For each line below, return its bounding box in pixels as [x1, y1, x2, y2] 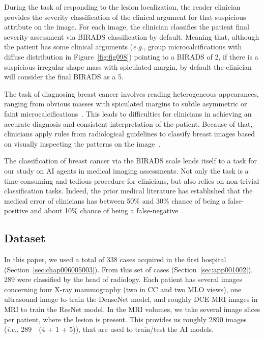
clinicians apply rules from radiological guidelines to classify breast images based [4, 128, 255, 139]
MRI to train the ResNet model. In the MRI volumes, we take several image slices [4, 304, 260, 315]
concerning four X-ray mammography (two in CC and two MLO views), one [4, 284, 242, 294]
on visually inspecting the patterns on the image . [4, 138, 161, 149]
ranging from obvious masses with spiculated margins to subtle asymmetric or [4, 98, 247, 109]
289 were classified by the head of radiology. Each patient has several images [4, 274, 243, 285]
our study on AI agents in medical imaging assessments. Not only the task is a [4, 165, 249, 176]
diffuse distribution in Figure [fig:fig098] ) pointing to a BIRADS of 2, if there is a [4, 51, 258, 62]
